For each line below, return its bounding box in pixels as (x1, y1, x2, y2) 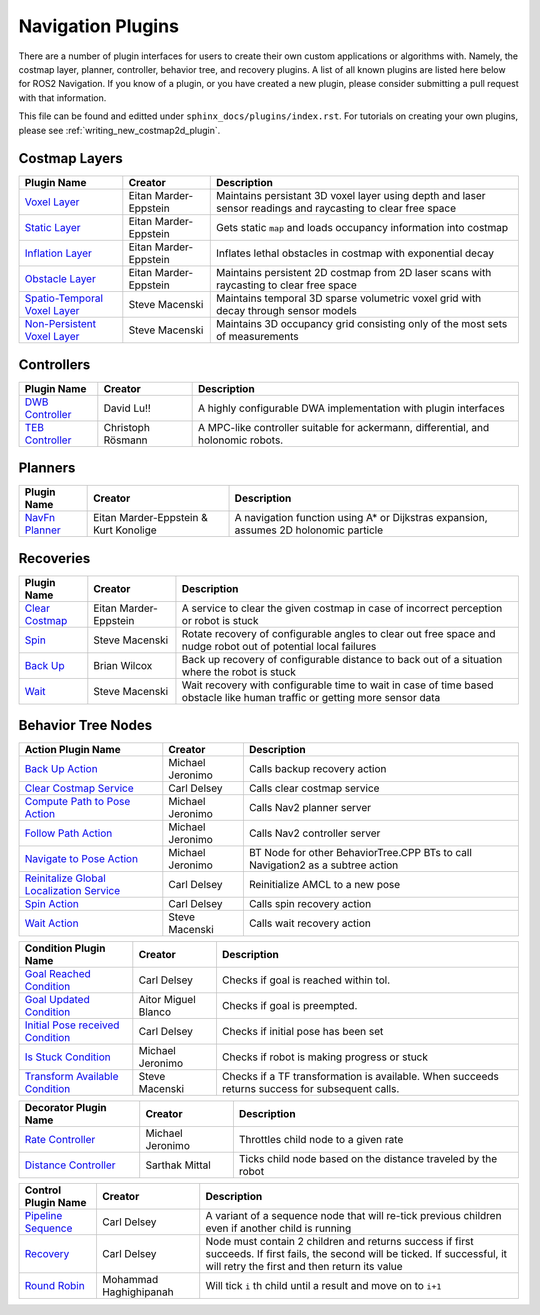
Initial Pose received (24, 1018, 120, 1032)
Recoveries (18, 550, 91, 567)
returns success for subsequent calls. (221, 1082, 400, 1096)
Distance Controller (24, 1158, 116, 1172)
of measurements (215, 330, 299, 344)
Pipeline (24, 1209, 63, 1223)
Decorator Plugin (24, 1101, 107, 1115)
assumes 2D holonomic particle (234, 523, 384, 537)
